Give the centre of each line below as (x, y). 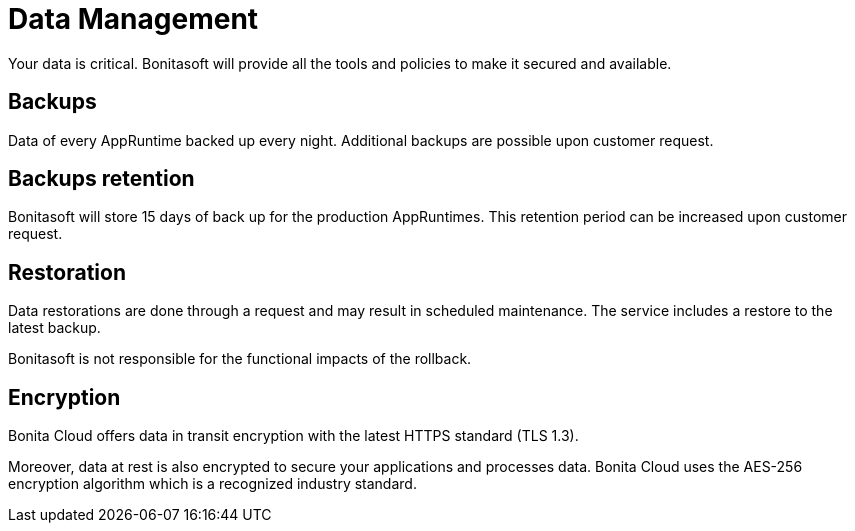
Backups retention (101, 179)
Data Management (133, 19)
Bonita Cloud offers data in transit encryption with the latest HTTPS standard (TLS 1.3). (293, 436)
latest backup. (54, 328)
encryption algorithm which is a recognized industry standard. (212, 484)
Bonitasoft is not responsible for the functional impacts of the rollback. (240, 359)
